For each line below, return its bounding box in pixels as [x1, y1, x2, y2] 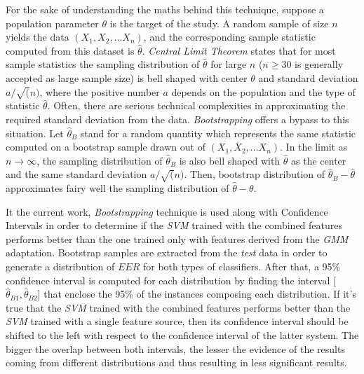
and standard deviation [258, 70, 358, 85]
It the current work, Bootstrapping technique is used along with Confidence [6, 204, 328, 219]
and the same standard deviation [6, 167, 147, 181]
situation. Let [6, 125, 64, 140]
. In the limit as [280, 139, 348, 154]
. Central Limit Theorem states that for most [142, 43, 336, 57]
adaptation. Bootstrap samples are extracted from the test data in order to [6, 245, 328, 260]
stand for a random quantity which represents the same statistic [80, 125, 356, 140]
